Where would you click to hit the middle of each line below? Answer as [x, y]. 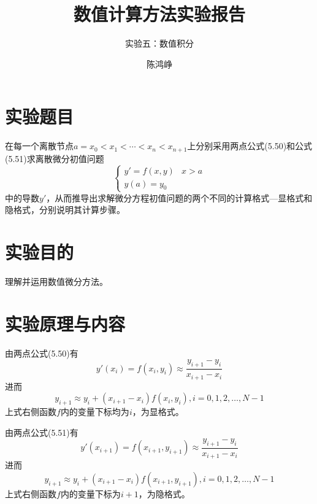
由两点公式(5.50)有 [42, 353]
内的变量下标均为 [95, 411]
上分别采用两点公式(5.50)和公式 [250, 146]
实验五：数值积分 [159, 43]
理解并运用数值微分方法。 [56, 281]
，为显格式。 [158, 411]
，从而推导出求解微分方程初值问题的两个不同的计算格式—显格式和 [179, 197]
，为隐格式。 [164, 494]
